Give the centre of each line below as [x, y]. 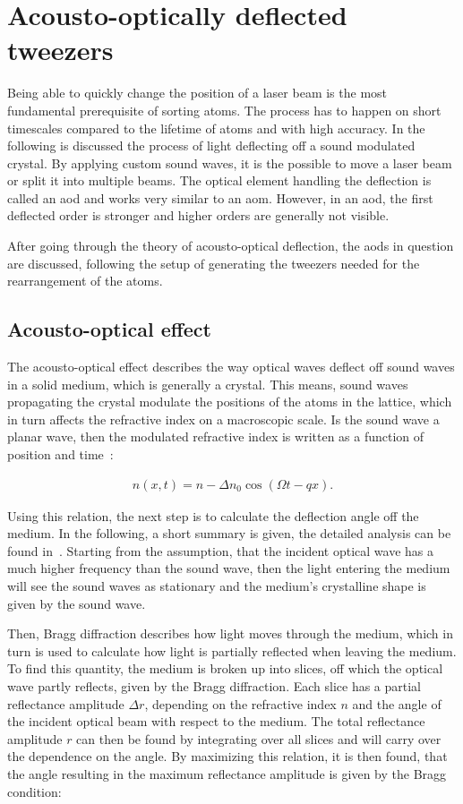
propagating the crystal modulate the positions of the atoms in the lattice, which [230, 402]
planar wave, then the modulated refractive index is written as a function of [216, 436]
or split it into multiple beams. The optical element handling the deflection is [219, 180]
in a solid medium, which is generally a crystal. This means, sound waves [208, 384]
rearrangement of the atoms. [85, 281]
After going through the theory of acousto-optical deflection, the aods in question [231, 246]
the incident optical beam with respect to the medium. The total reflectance [216, 721]
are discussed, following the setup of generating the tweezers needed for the [214, 263]
